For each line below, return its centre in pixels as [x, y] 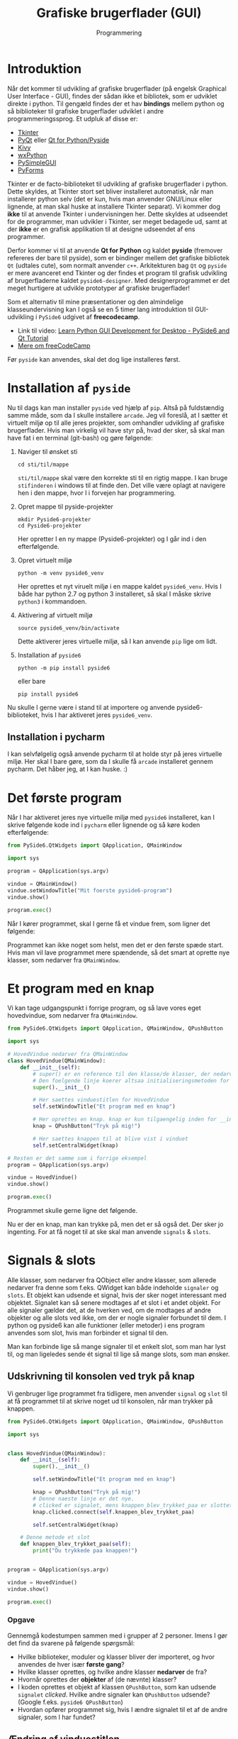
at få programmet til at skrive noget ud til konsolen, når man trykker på [110, 1401]
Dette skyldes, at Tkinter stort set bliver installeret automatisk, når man [110, 191]
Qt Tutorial [33, 338]
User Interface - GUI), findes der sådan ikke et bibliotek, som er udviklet [112, 96]
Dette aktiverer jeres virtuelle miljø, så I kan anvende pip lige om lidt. [117, 641]
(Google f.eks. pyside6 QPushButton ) [70, 1702]
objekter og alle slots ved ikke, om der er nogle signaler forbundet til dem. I [117, 1318]
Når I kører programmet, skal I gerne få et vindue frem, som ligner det [109, 923]
